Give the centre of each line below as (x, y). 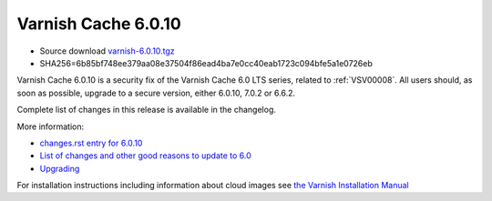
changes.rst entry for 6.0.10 (91, 143)
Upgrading (60, 168)
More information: (51, 126)
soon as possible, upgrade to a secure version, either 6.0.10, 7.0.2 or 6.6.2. (156, 93)
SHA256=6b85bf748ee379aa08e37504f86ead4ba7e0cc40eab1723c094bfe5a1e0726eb (206, 63)
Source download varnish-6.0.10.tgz (107, 51)
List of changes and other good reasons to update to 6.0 (146, 156)
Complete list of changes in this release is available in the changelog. (147, 110)
